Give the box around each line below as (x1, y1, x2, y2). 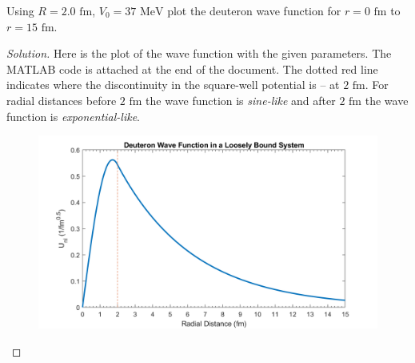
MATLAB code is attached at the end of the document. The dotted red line (6, 60, 378, 77)
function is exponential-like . (6, 107, 140, 124)
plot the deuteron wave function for (167, 2, 341, 18)
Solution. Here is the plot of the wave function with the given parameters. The (6, 45, 392, 62)
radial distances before (6, 91, 117, 108)
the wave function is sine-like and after (146, 91, 336, 108)
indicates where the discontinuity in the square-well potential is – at (6, 76, 340, 93)
